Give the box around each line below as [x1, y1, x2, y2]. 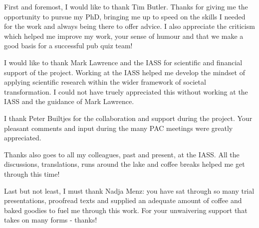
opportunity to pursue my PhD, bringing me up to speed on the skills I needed [4, 11, 246, 21]
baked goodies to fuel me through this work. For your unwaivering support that [4, 205, 248, 215]
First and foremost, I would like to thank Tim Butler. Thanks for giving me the [4, 1, 248, 11]
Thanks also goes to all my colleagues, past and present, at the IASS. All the [4, 149, 240, 159]
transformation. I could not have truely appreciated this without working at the [4, 86, 248, 97]
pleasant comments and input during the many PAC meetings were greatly [4, 122, 233, 133]
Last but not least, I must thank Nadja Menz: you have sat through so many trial [4, 185, 255, 196]
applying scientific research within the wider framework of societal [4, 77, 206, 87]
